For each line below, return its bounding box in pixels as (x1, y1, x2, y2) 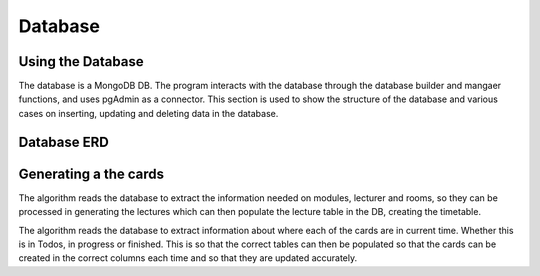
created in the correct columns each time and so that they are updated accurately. (18, 252, 358, 264)
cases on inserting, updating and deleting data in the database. (18, 107, 279, 119)
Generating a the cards (18, 165, 165, 182)
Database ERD (18, 133, 109, 150)
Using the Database (18, 53, 144, 70)
